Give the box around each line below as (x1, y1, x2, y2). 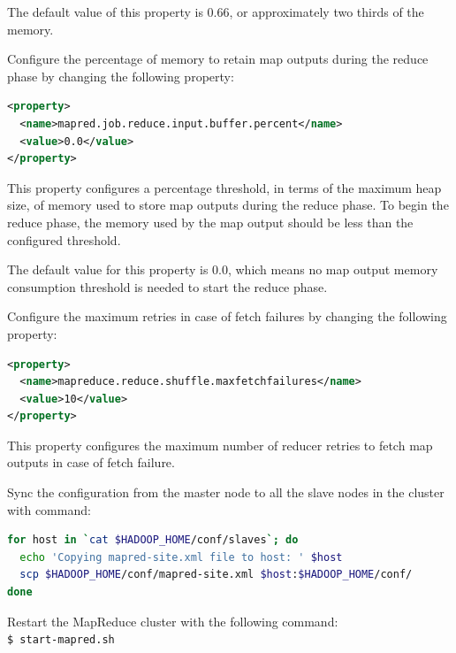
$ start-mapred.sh (7, 634, 115, 647)
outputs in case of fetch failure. (7, 453, 175, 472)
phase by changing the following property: (7, 66, 234, 85)
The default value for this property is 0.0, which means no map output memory (7, 260, 438, 279)
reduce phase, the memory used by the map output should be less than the (7, 212, 414, 231)
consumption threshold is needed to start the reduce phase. (7, 277, 328, 296)
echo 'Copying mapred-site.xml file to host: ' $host (19, 550, 343, 564)
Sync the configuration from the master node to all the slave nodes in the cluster (7, 483, 445, 502)
